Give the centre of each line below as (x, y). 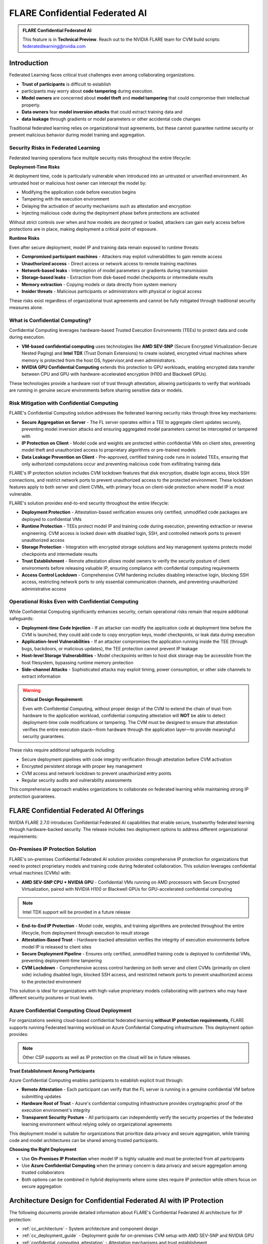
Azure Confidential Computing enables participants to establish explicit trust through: (96, 1080)
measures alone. (26, 307)
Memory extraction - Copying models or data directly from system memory (99, 284)
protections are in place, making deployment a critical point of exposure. (83, 229)
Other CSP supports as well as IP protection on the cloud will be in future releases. (107, 1057)
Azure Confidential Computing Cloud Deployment (70, 1011)
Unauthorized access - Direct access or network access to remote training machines (109, 263)
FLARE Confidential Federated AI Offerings (76, 810)
